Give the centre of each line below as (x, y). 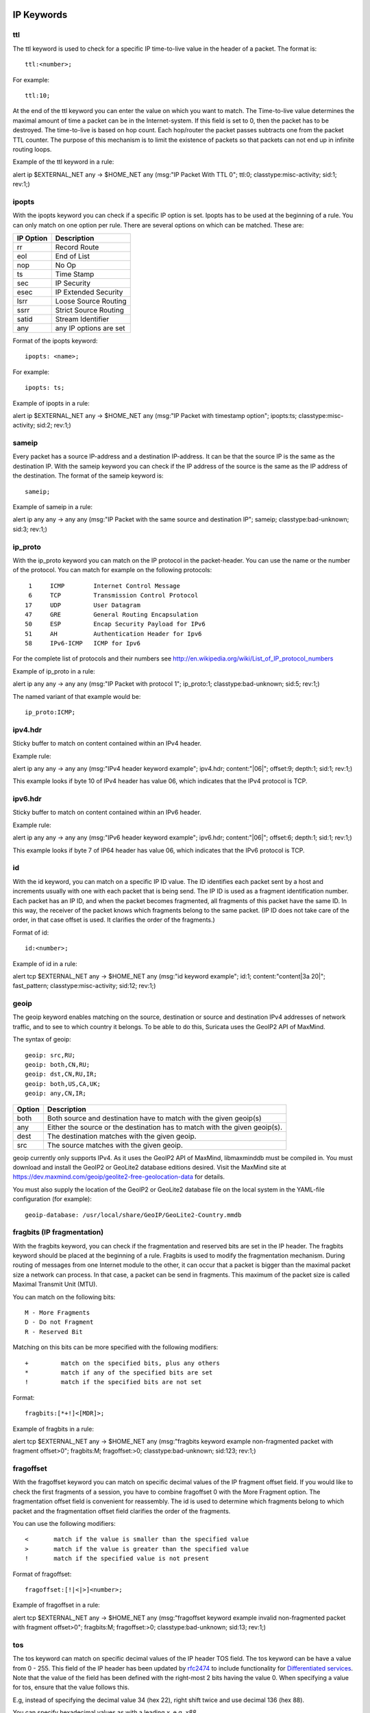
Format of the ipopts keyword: (55, 341)
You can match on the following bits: (64, 1297)
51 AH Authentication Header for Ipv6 (113, 633)
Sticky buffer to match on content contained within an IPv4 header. (107, 743)
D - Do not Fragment (59, 1322)
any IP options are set (90, 328)
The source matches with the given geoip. (115, 1145)
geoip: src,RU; (50, 1055)
